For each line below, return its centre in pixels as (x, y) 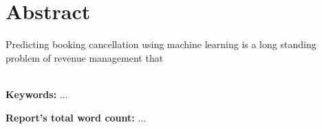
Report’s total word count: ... (76, 117)
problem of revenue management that (85, 57)
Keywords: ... (37, 94)
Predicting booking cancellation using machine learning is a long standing (161, 44)
